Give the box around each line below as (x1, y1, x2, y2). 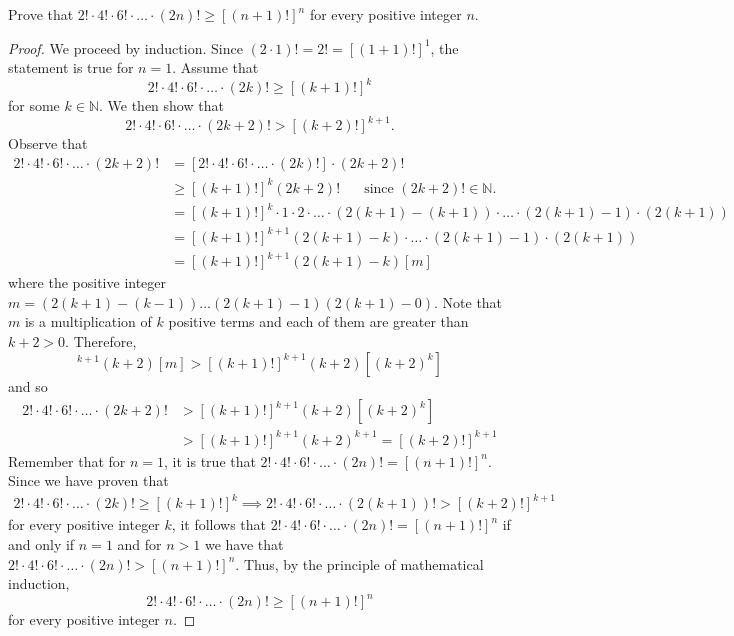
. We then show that (99, 95, 224, 116)
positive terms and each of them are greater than (168, 311, 469, 332)
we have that (204, 533, 284, 554)
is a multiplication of (24, 311, 152, 332)
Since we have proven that (8, 470, 169, 491)
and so (8, 375, 48, 396)
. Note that (434, 291, 503, 312)
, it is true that (164, 450, 256, 471)
